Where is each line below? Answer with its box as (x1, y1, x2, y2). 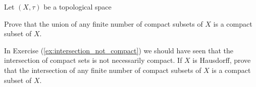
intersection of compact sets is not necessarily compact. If (4, 55, 182, 65)
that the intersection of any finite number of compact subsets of (4, 64, 201, 75)
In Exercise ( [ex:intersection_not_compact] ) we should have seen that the (4, 45, 233, 55)
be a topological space (43, 2, 112, 12)
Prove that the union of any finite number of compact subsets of (4, 18, 203, 29)
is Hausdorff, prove (192, 55, 251, 65)
